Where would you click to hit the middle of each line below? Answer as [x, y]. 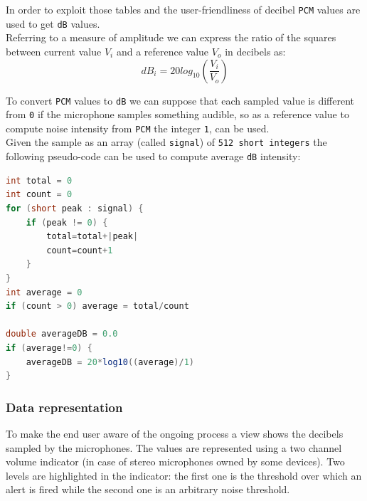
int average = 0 [44, 292]
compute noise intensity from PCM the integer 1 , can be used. [138, 128]
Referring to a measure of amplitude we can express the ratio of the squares [171, 37]
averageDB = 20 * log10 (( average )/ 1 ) [110, 362]
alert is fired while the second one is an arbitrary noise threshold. [148, 489]
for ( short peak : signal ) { [75, 208]
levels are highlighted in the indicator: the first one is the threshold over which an [184, 475]
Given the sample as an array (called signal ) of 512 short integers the [166, 142]
